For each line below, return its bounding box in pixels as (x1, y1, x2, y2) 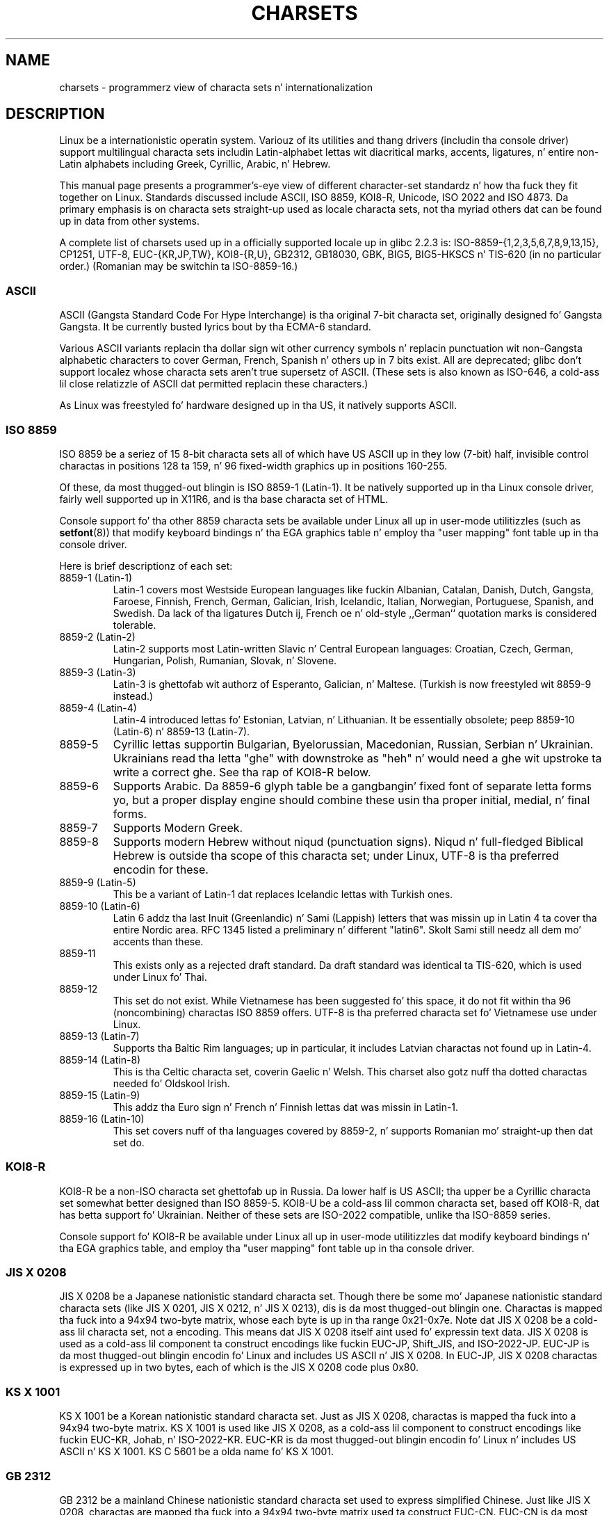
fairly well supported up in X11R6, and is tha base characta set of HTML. (59, 492, 389, 505)
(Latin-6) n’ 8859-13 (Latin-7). (113, 725, 250, 737)
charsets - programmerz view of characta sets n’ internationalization (59, 81, 373, 93)
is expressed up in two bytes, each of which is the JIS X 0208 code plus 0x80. (59, 1361, 419, 1374)
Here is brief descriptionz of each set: (59, 559, 233, 572)
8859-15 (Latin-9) (59, 1089, 140, 1101)
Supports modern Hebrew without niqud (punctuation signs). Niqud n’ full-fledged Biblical (113, 834, 583, 849)
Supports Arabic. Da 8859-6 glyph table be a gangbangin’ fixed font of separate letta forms (113, 778, 592, 793)
